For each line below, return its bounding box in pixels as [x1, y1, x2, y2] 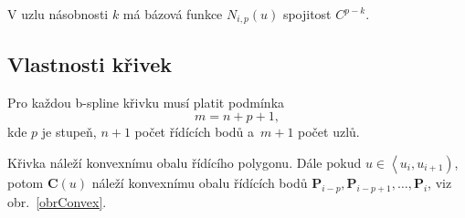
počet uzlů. [298, 122, 360, 141]
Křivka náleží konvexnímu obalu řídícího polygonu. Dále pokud [7, 152, 362, 171]
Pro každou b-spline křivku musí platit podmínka [7, 92, 285, 111]
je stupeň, [41, 122, 97, 141]
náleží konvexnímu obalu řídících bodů [91, 172, 308, 192]
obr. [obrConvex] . [7, 192, 107, 211]
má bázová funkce [122, 5, 223, 23]
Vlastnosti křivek [7, 49, 173, 78]
